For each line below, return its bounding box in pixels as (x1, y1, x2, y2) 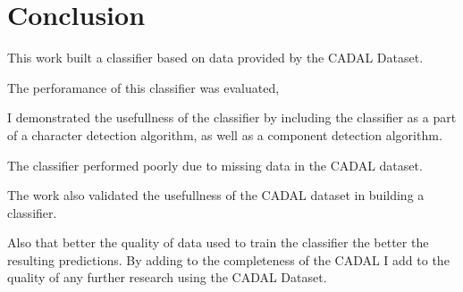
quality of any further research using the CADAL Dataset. (7, 268, 327, 287)
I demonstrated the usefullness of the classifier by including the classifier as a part (7, 108, 457, 127)
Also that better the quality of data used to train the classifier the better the (7, 233, 429, 252)
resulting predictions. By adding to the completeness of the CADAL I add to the (7, 250, 450, 269)
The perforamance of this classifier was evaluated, (7, 78, 280, 96)
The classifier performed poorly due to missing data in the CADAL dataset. (7, 155, 423, 174)
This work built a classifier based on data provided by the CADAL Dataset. (7, 48, 424, 67)
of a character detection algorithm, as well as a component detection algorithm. (7, 125, 442, 144)
